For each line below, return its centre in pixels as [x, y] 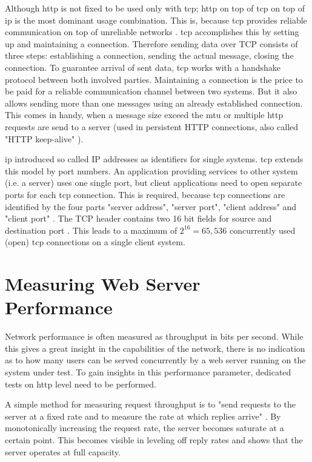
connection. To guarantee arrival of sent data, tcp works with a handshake [143, 67]
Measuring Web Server [103, 284]
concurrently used [262, 230]
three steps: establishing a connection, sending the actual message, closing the [149, 55]
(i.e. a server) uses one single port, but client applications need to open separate [154, 183]
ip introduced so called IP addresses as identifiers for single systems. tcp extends [154, 159]
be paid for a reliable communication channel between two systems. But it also [151, 91]
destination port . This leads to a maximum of [91, 230]
